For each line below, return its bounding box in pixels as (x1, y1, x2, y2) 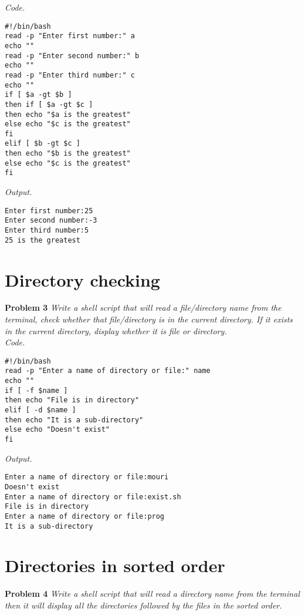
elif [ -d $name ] (5, 406, 76, 415)
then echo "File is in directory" (5, 396, 140, 405)
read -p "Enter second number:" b (5, 51, 140, 60)
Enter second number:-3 (5, 216, 97, 225)
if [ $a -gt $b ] (5, 90, 72, 99)
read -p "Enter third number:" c (5, 70, 135, 79)
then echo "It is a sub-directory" (5, 415, 144, 424)
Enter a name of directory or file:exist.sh (5, 492, 181, 501)
